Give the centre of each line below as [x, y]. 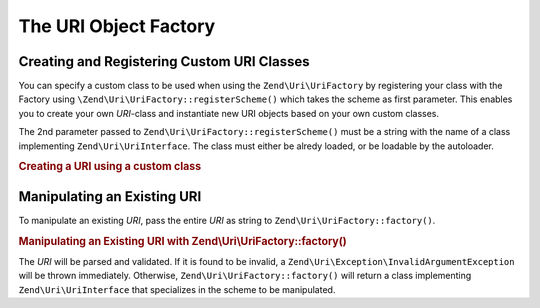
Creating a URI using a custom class [110, 167]
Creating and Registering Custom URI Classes [164, 61]
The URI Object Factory [117, 26]
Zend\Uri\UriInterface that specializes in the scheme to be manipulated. [177, 289]
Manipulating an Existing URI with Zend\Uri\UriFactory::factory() [182, 241]
